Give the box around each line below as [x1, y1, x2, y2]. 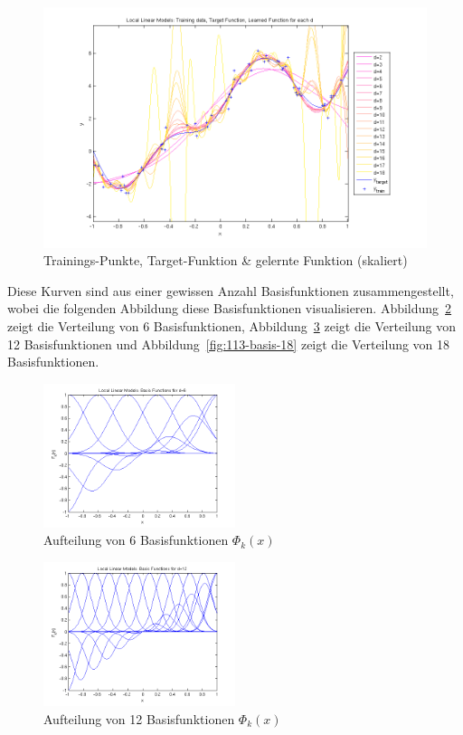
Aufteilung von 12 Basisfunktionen [43, 709, 235, 728]
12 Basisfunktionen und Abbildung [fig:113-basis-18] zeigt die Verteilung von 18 [7, 334, 450, 353]
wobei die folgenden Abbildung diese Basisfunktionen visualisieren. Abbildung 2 [7, 299, 452, 318]
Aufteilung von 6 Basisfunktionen [43, 530, 229, 549]
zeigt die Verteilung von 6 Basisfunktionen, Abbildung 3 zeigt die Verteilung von [7, 316, 456, 335]
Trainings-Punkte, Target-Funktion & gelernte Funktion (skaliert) [43, 251, 408, 270]
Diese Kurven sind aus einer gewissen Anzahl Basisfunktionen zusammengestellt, [7, 281, 454, 300]
